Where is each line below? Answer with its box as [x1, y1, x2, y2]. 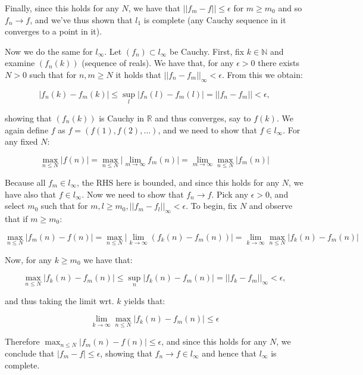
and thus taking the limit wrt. [5, 294, 114, 307]
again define [5, 123, 49, 136]
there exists [258, 57, 300, 69]
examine [5, 57, 35, 69]
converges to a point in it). [5, 25, 102, 37]
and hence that [202, 347, 257, 359]
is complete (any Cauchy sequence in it [143, 13, 286, 26]
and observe [249, 199, 293, 212]
